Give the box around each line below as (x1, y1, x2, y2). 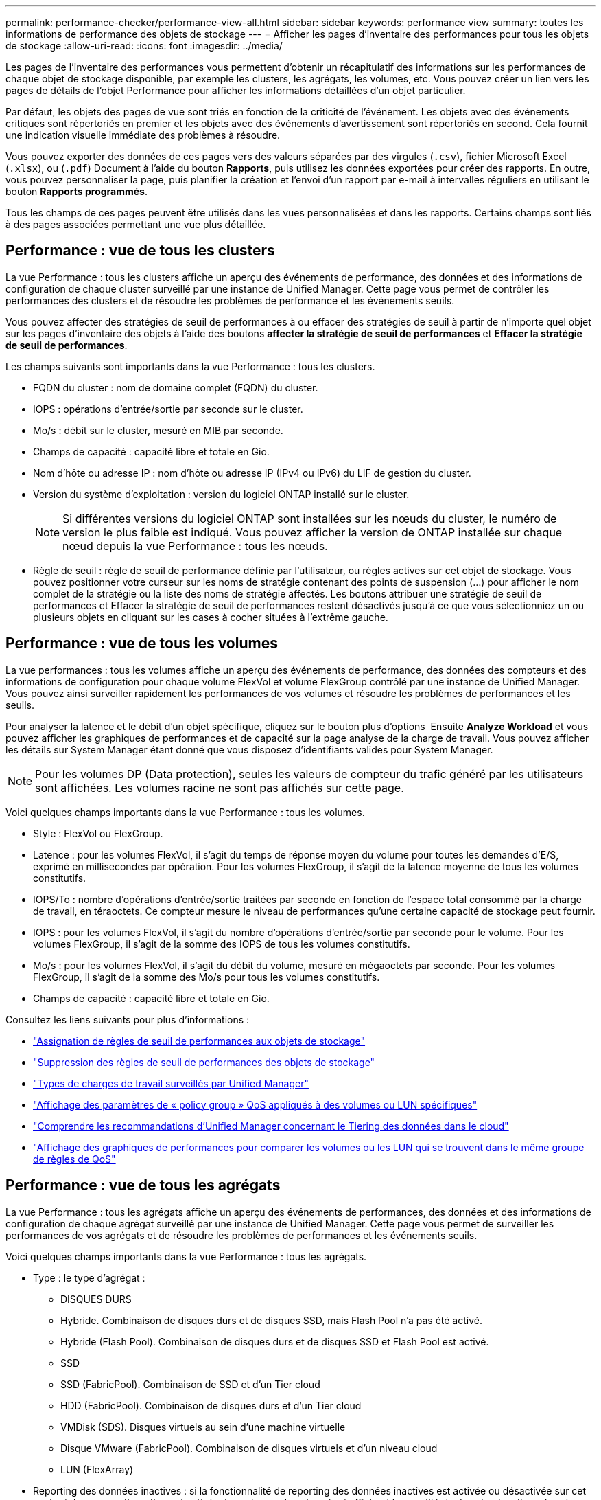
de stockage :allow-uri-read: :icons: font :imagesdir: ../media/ (5, 40, 283, 52)
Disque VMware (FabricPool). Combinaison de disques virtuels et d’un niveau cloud (60, 1442, 438, 1454)
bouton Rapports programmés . (5, 185, 148, 197)
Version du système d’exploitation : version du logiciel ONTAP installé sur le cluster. (33, 488, 410, 500)
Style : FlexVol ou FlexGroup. (33, 827, 163, 839)
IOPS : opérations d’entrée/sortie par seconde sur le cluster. (33, 402, 303, 415)
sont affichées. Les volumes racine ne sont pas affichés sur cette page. (35, 780, 404, 795)
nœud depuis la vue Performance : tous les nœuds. (62, 538, 328, 553)
